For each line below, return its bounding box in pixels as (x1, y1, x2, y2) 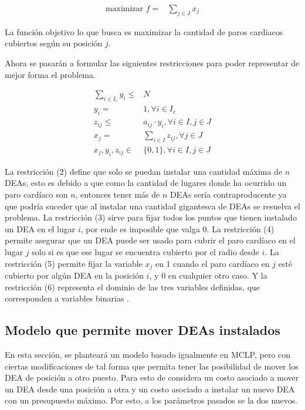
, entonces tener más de (75, 188, 160, 200)
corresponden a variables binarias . (5, 292, 129, 304)
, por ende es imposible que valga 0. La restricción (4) (80, 222, 274, 235)
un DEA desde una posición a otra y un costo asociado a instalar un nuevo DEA (5, 382, 295, 395)
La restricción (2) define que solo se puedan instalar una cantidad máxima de (5, 165, 283, 177)
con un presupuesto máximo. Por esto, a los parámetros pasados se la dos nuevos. (5, 394, 298, 406)
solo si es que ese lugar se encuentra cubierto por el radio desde (32, 245, 259, 257)
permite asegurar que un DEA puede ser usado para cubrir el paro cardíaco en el (5, 234, 296, 246)
